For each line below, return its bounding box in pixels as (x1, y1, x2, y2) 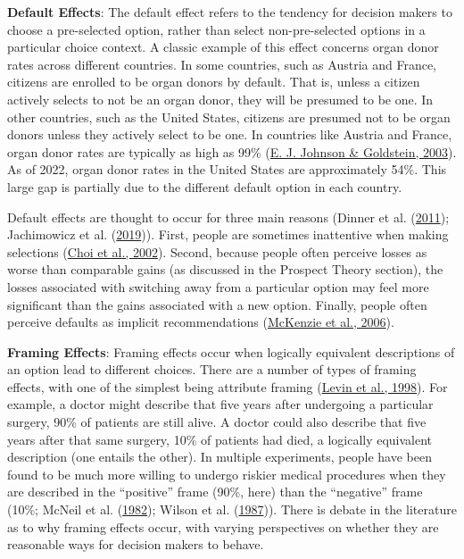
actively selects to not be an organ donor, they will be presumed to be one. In (7, 89, 434, 108)
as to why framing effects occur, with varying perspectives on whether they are (7, 517, 439, 536)
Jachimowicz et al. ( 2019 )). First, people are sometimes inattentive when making (7, 225, 449, 244)
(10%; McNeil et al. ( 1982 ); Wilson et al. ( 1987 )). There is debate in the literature (7, 500, 457, 519)
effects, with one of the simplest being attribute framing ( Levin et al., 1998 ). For (7, 377, 448, 396)
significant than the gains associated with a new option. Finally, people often (7, 295, 427, 313)
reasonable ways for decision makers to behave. (7, 535, 264, 554)
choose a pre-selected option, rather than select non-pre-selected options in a (7, 20, 426, 38)
